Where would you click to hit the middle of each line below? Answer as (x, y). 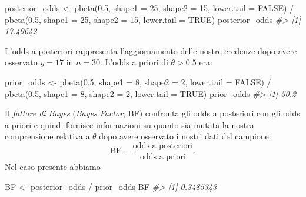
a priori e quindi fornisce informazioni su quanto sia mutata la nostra (129, 124)
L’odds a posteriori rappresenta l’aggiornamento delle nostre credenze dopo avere (151, 50)
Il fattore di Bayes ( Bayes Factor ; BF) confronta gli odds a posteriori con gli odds (152, 113)
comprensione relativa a (47, 136)
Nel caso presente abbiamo (53, 166)
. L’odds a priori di (134, 62)
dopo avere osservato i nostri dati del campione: (185, 136)
